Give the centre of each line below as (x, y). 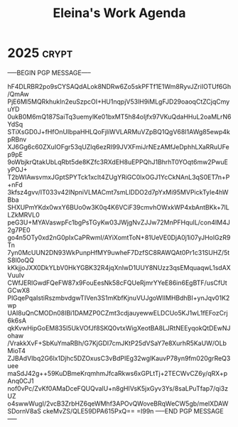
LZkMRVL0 (24, 215)
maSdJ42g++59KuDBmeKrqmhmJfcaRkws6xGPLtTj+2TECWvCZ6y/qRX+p (118, 373)
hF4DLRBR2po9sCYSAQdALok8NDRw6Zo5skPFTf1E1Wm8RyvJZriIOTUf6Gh (119, 86)
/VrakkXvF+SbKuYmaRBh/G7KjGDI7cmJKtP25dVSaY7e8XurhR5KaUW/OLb (117, 343)
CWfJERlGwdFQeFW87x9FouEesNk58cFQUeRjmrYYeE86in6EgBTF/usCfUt (117, 283)
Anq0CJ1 (21, 381)
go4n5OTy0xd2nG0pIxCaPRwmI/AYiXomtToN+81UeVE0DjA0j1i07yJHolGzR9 (119, 237)
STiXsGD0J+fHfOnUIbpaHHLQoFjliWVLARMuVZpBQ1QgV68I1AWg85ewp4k (119, 131)
